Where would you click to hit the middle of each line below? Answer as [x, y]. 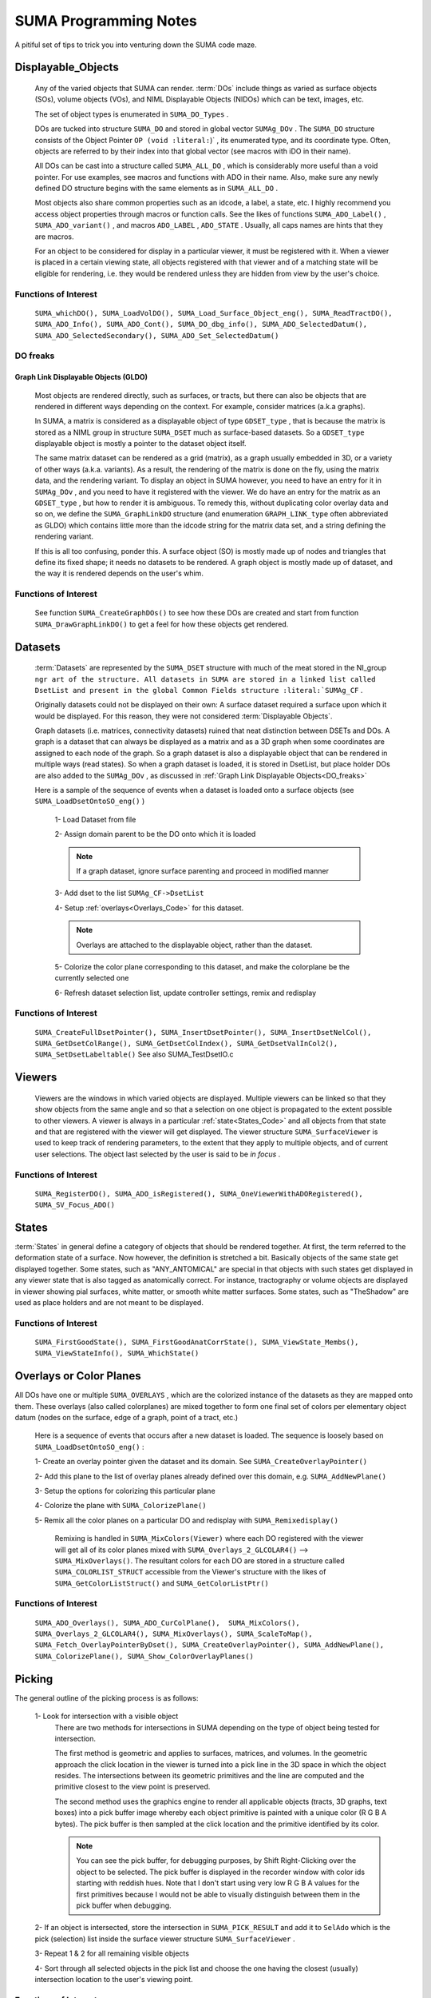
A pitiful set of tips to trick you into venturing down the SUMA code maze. [136, 45]
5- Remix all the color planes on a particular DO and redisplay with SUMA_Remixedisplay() [187, 1520]
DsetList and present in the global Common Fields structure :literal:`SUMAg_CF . [199, 690]
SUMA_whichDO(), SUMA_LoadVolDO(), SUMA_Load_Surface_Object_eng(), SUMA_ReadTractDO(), [214, 313]
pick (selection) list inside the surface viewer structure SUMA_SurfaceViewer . [165, 1939]
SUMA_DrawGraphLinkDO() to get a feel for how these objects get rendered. [162, 624]
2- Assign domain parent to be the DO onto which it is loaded [155, 834]
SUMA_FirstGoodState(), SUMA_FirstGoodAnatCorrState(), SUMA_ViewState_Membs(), [197, 1342]
